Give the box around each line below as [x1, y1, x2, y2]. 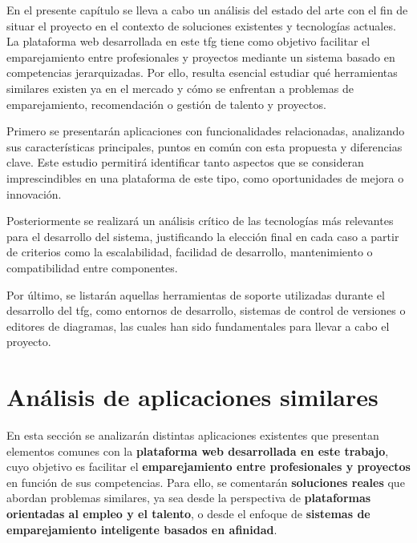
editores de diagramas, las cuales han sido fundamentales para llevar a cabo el [6, 317, 390, 334]
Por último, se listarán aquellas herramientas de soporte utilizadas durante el [6, 286, 385, 303]
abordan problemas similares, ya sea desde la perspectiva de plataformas [6, 489, 371, 506]
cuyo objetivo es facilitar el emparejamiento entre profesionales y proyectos [6, 458, 411, 475]
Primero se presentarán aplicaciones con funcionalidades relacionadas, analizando [6, 123, 405, 139]
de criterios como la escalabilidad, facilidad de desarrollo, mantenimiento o [6, 243, 373, 260]
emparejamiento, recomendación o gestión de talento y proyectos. [6, 95, 326, 112]
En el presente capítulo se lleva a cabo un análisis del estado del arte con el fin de [6, 2, 408, 18]
